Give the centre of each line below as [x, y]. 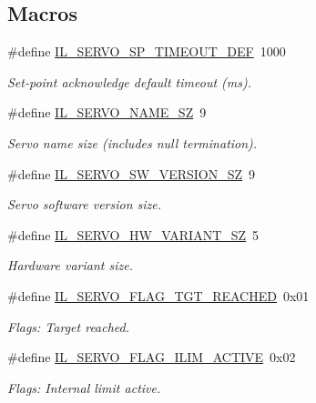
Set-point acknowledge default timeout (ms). [130, 81]
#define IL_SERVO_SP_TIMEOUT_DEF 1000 [147, 51]
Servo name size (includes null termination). [133, 142]
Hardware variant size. [70, 265]
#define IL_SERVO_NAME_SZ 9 [107, 112]
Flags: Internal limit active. [84, 387]
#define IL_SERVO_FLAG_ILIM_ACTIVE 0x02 [152, 357]
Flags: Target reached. [69, 326]
